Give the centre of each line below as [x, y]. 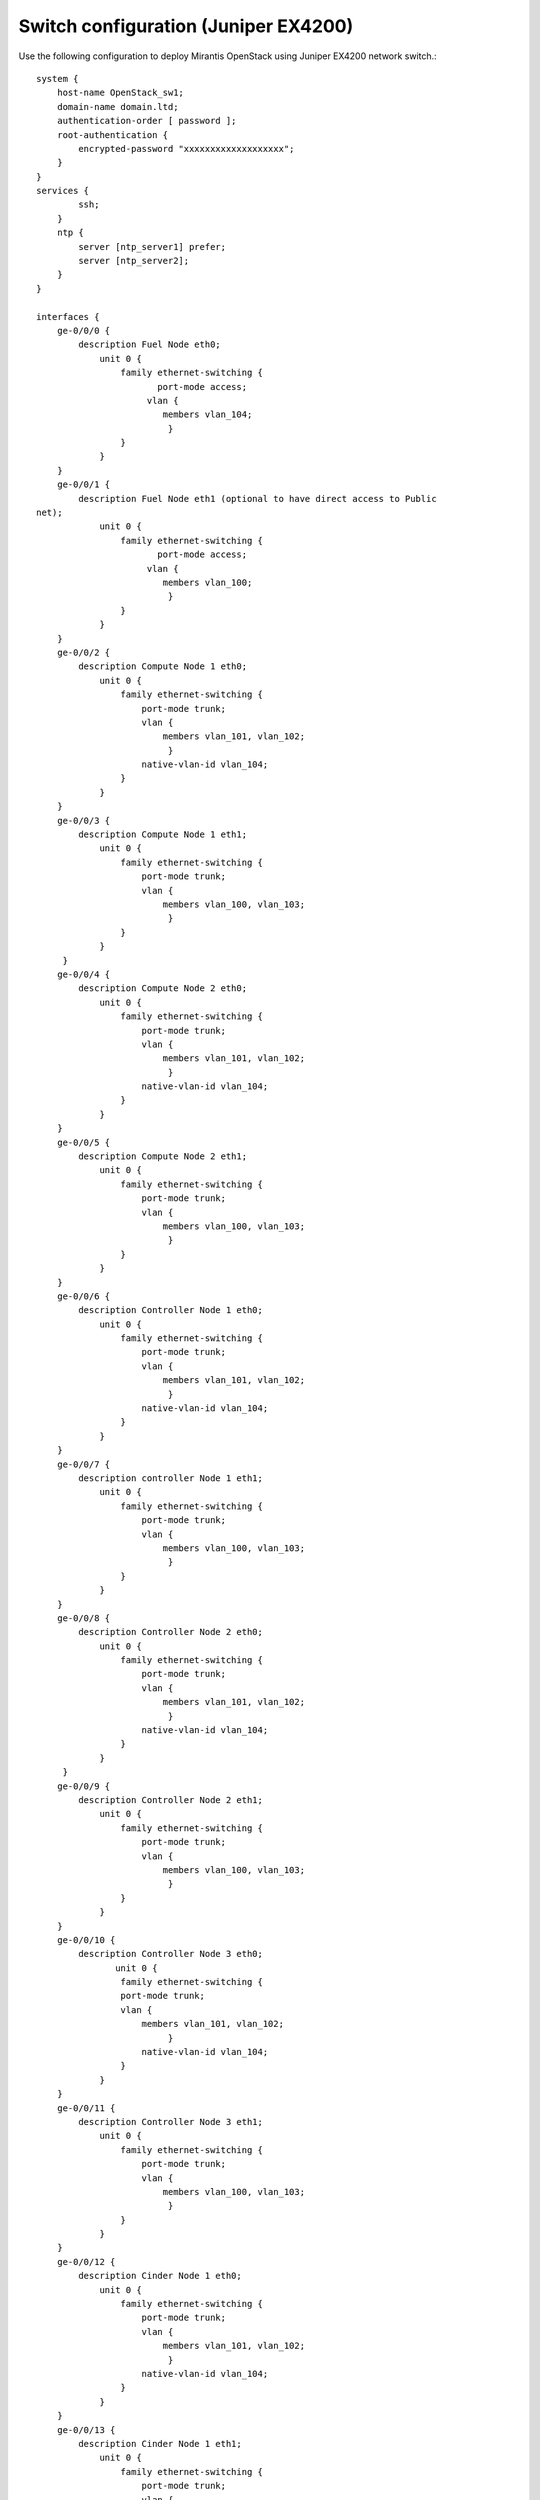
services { [63, 191]
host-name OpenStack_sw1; [120, 93]
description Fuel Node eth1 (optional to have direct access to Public [257, 498]
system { [57, 78]
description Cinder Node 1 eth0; [160, 2276]
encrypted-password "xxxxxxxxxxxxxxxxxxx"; [186, 148]
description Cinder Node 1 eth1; [160, 2443]
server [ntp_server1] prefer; [152, 246]
